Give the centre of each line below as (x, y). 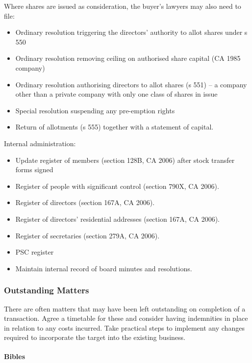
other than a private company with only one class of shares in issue (116, 94)
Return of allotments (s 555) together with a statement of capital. (114, 127)
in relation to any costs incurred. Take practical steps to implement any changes (124, 327)
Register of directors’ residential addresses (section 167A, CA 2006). (118, 219)
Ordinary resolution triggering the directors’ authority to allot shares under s (131, 32)
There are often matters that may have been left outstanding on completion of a (125, 308)
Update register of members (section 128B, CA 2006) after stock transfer (125, 160)
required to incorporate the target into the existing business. (95, 337)
